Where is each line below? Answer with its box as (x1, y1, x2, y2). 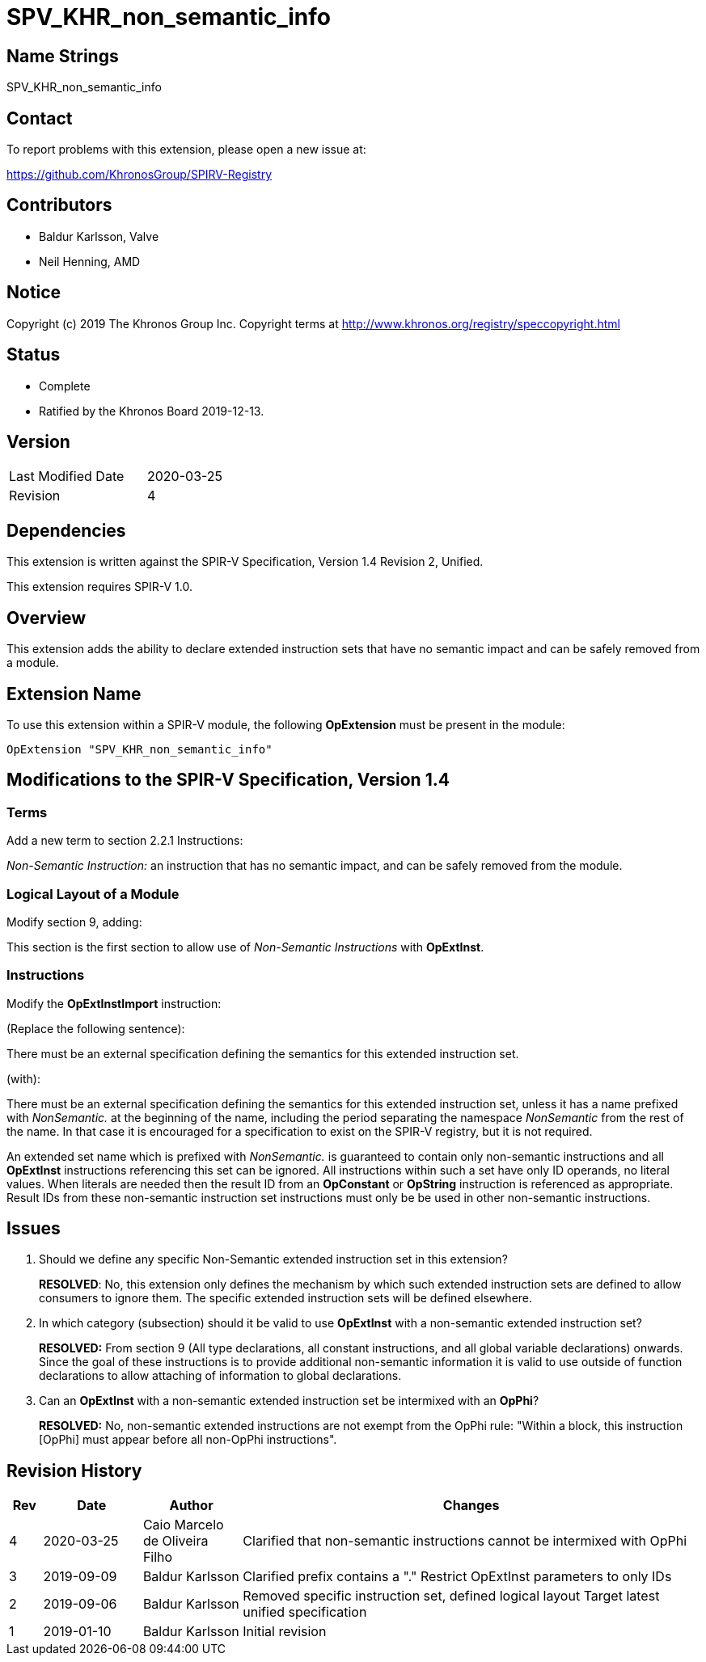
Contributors (6, 195, 112, 216)
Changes (442, 1497, 500, 1514)
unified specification (243, 1604, 367, 1621)
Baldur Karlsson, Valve (39, 229, 159, 243)
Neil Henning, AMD (39, 254, 141, 268)
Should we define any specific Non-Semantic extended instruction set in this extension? (39, 1252, 508, 1267)
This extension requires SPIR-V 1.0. (6, 580, 192, 594)
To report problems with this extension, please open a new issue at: (6, 142, 366, 157)
